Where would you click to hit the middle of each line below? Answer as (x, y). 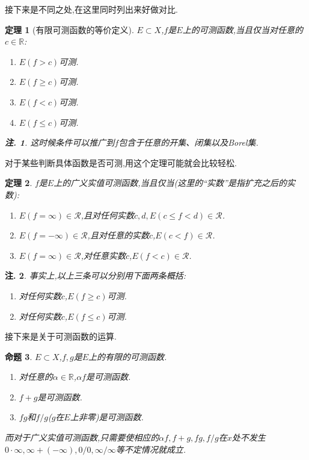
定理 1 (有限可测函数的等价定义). (69, 29)
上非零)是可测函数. (107, 417)
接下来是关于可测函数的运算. (61, 336)
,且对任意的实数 (118, 235)
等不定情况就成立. (151, 449)
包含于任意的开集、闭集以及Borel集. (188, 142)
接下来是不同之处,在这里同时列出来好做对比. (91, 9)
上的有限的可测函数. (128, 356)
